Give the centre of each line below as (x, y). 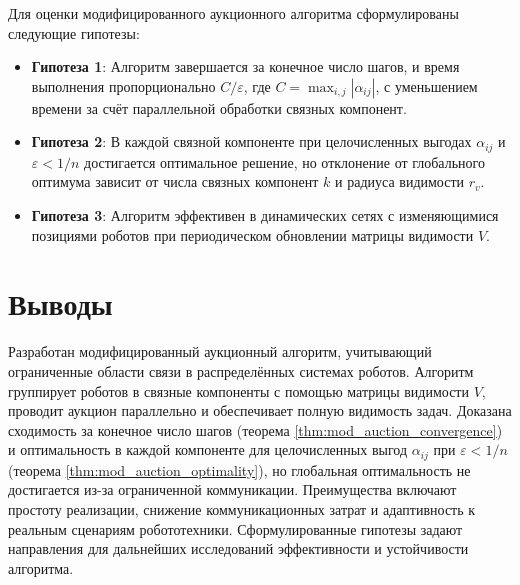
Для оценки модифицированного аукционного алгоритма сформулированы (233, 13)
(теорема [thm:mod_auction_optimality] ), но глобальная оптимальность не (239, 469)
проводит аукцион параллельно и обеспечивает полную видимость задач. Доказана (260, 410)
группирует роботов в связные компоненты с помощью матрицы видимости (238, 390)
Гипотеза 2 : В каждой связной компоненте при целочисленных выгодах (251, 141)
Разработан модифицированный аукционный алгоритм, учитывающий (220, 351)
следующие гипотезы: (74, 32)
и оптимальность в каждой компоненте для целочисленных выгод (208, 449)
